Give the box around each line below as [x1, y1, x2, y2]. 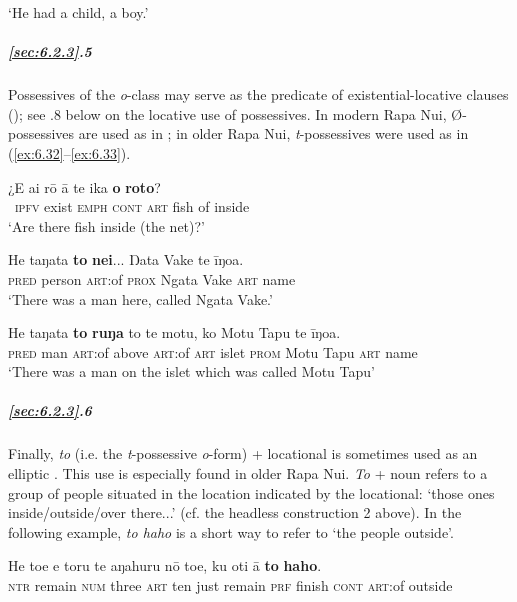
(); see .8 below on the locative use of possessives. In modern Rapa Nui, [8, 103, 447, 124]
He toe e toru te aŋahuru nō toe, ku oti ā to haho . [8, 555, 322, 576]
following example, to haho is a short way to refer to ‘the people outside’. [8, 521, 454, 542]
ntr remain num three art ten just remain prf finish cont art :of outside [8, 575, 453, 595]
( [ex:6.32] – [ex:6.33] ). [8, 142, 131, 163]
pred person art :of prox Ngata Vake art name [8, 268, 296, 289]
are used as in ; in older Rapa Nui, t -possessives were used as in [78, 123, 469, 144]
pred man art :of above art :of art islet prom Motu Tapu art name [8, 341, 418, 362]
